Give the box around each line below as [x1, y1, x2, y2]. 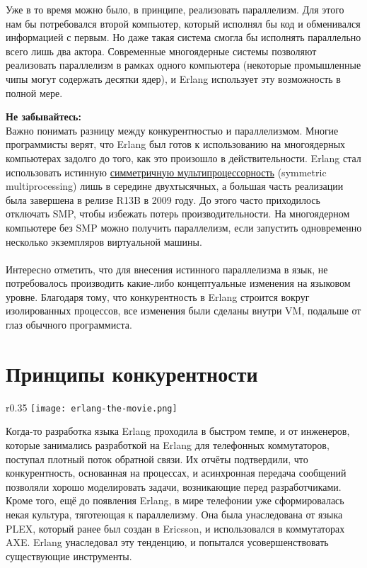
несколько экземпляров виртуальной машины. [6, 234, 202, 249]
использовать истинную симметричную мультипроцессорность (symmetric [6, 164, 327, 179]
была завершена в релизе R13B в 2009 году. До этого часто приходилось [6, 192, 320, 207]
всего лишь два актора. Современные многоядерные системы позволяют [6, 43, 317, 58]
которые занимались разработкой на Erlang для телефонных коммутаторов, [6, 438, 330, 453]
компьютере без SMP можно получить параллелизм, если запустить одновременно [6, 220, 362, 234]
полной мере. [6, 85, 63, 100]
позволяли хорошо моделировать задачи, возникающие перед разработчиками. [6, 479, 342, 494]
